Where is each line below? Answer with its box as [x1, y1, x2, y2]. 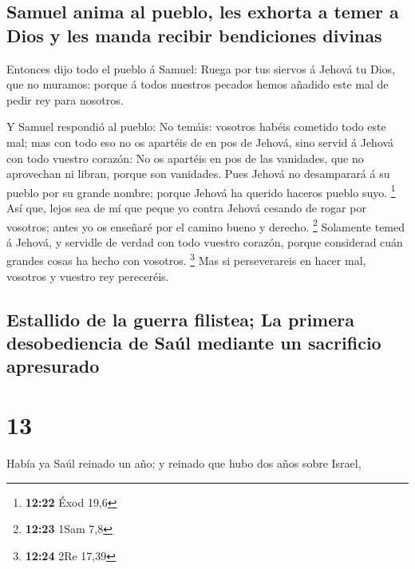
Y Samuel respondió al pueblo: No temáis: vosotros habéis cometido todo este [6, 118, 386, 135]
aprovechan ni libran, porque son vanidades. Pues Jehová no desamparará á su [6, 165, 390, 182]
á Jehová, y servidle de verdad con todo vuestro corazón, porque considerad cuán [6, 233, 403, 250]
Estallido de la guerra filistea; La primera [6, 306, 354, 331]
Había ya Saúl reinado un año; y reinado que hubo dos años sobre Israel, [6, 454, 362, 471]
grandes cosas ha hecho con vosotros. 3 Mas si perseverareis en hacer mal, [6, 250, 366, 269]
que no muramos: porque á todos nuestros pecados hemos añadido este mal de [6, 76, 389, 93]
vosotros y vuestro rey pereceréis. [6, 267, 169, 284]
